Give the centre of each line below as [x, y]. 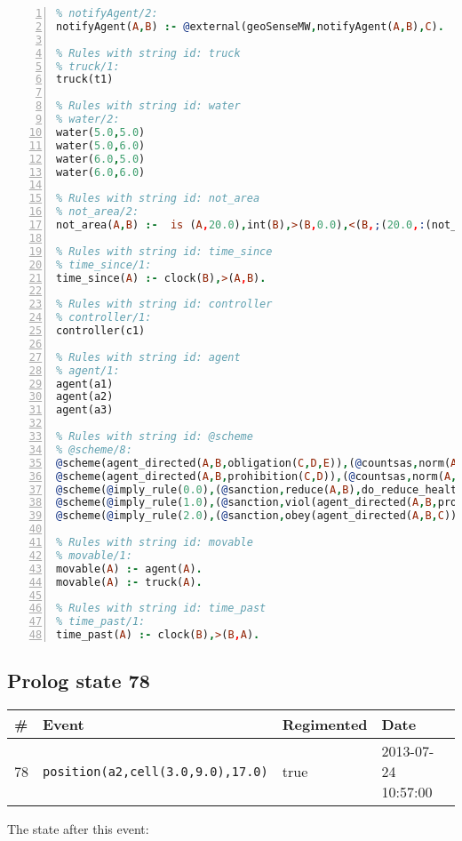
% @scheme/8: [94, 449]
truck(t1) [85, 80]
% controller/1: [104, 318]
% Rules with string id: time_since [164, 251]
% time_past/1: [101, 622]
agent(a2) [85, 397]
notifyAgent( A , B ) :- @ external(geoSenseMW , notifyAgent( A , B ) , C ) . [250, 26]
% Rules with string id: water [148, 106]
